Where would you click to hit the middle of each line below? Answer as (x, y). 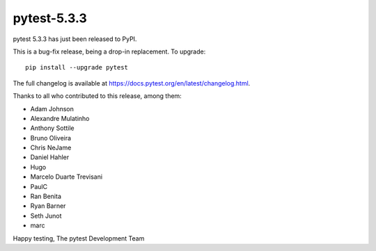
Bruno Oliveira (51, 138)
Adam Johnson (52, 108)
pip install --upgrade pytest (77, 67)
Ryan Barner (48, 206)
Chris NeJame (51, 148)
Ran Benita (46, 196)
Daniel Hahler (50, 157)
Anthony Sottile (52, 128)
